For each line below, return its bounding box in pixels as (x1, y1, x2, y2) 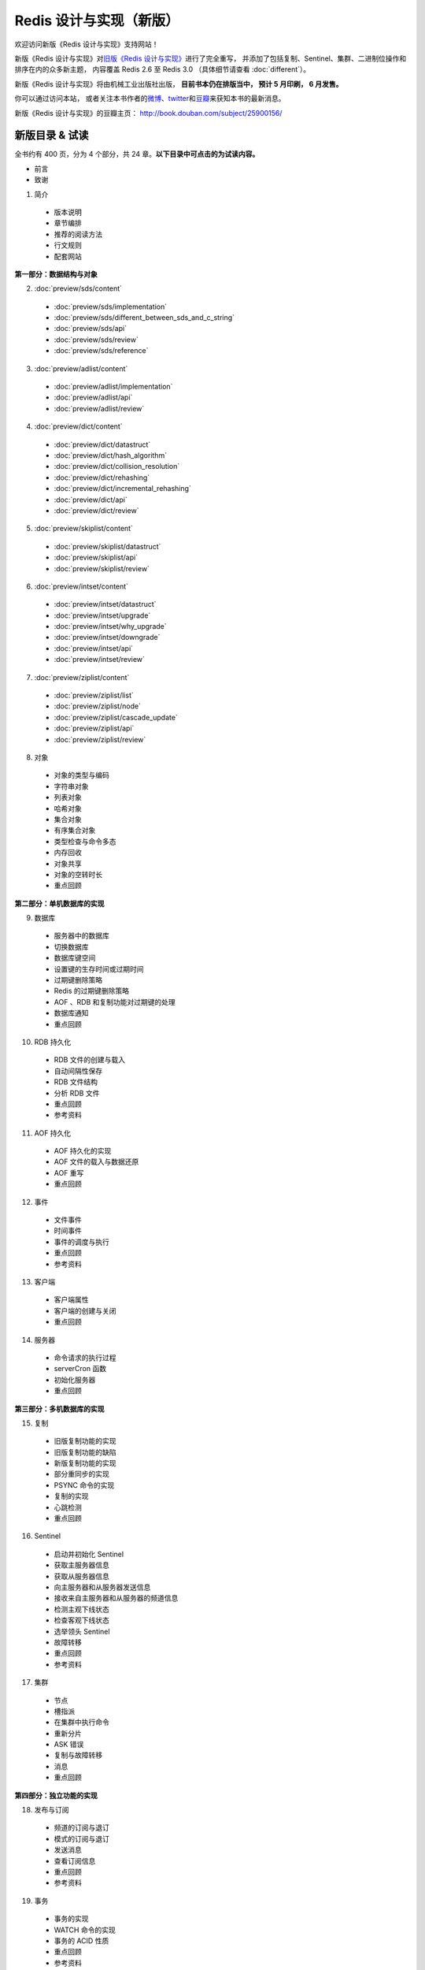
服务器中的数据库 (54, 931, 109, 941)
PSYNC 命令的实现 (54, 1480, 115, 1489)
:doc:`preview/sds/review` (54, 335, 139, 344)
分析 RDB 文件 (54, 1088, 100, 1098)
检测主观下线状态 (54, 1604, 109, 1614)
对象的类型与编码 (54, 771, 109, 780)
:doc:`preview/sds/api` (54, 324, 128, 333)
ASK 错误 (54, 1740, 84, 1749)
